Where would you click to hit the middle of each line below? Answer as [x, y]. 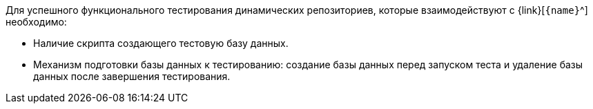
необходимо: [36, 22]
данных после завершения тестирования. [132, 76]
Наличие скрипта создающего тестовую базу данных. [161, 43]
